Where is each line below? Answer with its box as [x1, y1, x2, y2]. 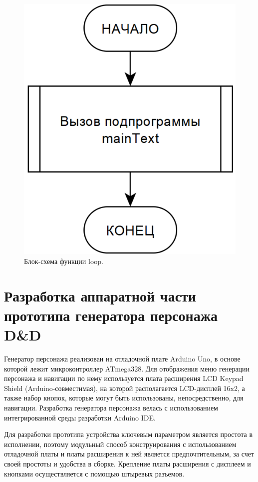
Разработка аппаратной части [4, 285, 196, 305]
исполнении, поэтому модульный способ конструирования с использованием [4, 438, 237, 449]
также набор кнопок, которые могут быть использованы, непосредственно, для [4, 392, 244, 403]
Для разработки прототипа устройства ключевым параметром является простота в [4, 429, 253, 439]
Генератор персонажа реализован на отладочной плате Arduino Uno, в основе [4, 353, 241, 364]
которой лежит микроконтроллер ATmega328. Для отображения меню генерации [4, 363, 250, 373]
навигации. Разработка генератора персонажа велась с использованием [4, 402, 218, 412]
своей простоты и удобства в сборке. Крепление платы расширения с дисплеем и [4, 458, 251, 468]
